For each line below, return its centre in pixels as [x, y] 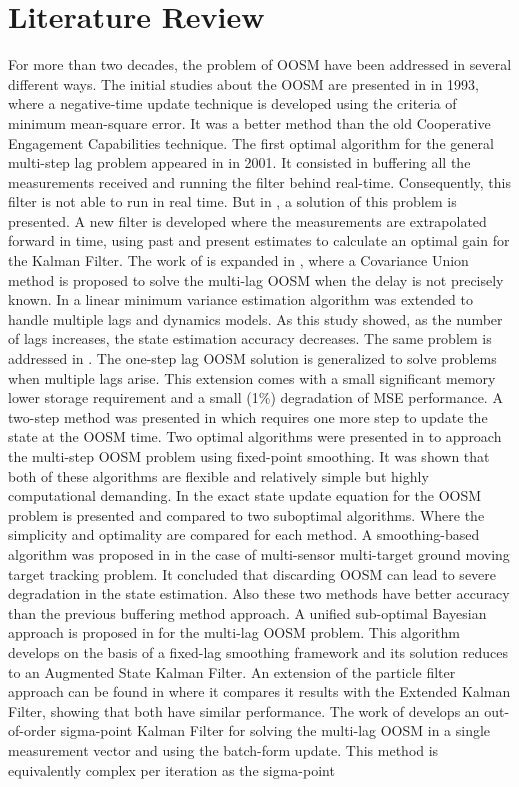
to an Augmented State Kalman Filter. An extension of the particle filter [232, 671]
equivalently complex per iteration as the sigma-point [171, 769]
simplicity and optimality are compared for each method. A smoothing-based [244, 534]
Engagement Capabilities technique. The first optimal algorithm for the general [251, 142]
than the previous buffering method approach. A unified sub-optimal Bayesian [247, 612]
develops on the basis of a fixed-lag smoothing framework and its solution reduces [258, 651]
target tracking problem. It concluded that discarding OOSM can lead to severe [252, 573]
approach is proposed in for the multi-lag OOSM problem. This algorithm [234, 632]
